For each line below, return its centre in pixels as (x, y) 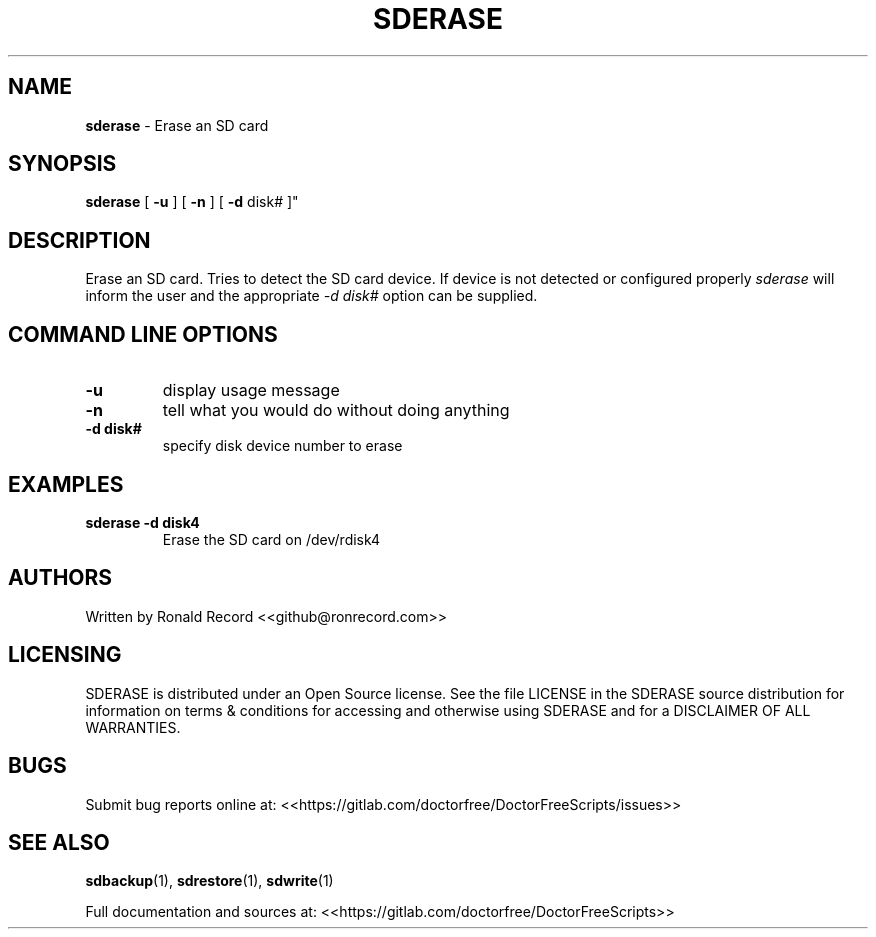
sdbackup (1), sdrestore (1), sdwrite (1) (209, 881)
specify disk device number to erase (282, 446)
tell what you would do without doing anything (336, 410)
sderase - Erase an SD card (177, 125)
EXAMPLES (66, 484)
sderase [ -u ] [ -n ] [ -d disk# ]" (192, 202)
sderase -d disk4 (142, 522)
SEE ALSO (59, 842)
